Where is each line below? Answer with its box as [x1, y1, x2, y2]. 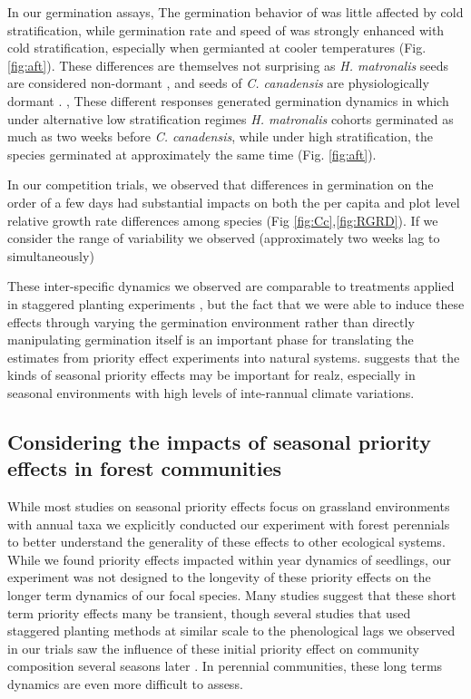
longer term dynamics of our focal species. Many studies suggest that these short [7, 586, 456, 605]
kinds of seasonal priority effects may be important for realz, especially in [7, 365, 416, 384]
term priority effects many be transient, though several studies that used [7, 603, 411, 622]
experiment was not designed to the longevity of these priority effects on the [7, 568, 431, 587]
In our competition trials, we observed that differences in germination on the [7, 175, 434, 194]
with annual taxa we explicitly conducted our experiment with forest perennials [7, 514, 450, 533]
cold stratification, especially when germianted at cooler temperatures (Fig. [7, 38, 427, 57]
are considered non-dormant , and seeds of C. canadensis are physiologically [7, 73, 429, 92]
